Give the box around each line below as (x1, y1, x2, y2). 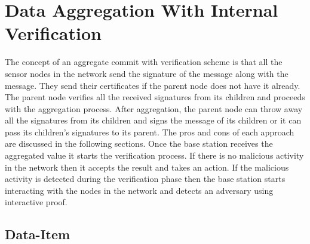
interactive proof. (5, 196, 67, 208)
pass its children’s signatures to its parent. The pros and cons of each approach (5, 125, 294, 138)
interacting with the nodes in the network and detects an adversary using (5, 184, 274, 196)
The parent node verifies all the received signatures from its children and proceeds (5, 91, 305, 103)
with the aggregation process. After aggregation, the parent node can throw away (5, 102, 303, 115)
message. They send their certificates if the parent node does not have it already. (5, 79, 300, 91)
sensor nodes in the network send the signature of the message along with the (5, 67, 288, 79)
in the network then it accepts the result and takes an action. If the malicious (5, 160, 289, 173)
